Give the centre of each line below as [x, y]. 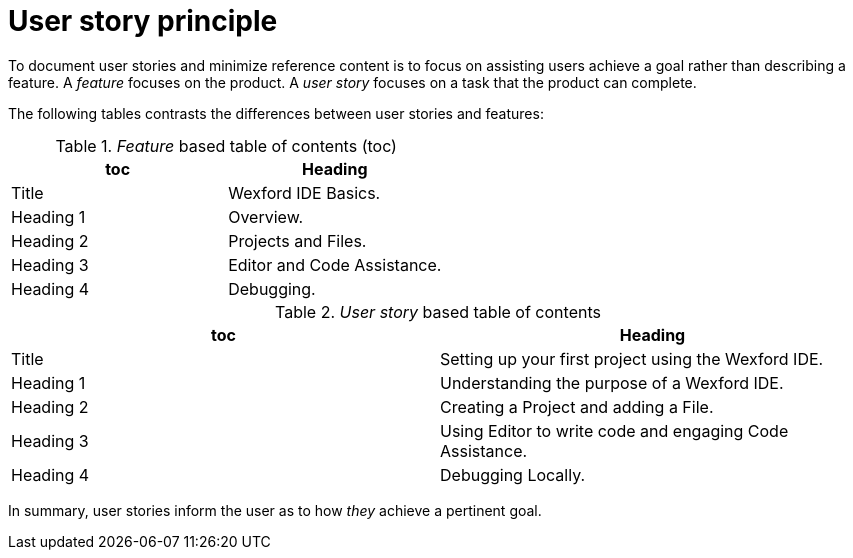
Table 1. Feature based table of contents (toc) [226, 145]
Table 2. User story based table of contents [438, 311]
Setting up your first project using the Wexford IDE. [632, 358]
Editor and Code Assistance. [335, 264]
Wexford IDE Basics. [304, 192]
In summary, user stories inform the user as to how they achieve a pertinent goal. [275, 510]
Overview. [266, 216]
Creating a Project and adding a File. [577, 406]
